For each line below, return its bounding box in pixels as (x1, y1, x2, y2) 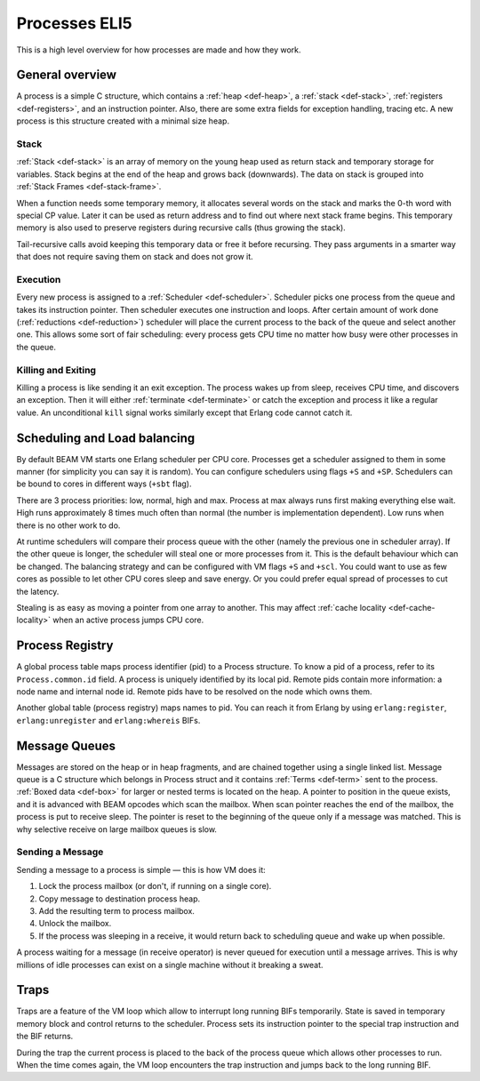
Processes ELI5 (16, 13, 132, 33)
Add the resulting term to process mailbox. (38, 905, 196, 916)
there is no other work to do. (16, 520, 121, 531)
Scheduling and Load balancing (16, 430, 196, 445)
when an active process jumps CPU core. (52, 614, 204, 626)
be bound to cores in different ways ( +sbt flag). (16, 478, 192, 489)
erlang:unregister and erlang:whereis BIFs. (16, 715, 201, 725)
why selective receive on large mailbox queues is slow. (16, 823, 218, 835)
